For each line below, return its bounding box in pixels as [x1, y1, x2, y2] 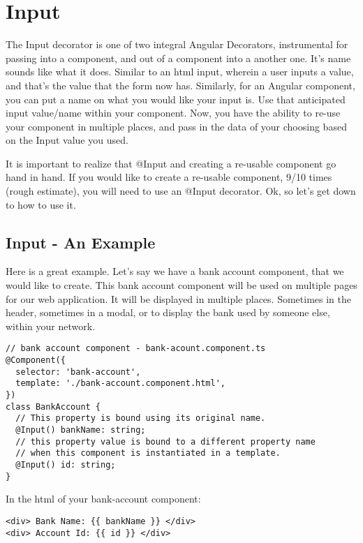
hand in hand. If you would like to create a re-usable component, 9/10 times [6, 170, 332, 184]
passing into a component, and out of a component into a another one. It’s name [6, 50, 351, 65]
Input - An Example [6, 231, 156, 253]
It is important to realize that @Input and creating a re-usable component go [6, 156, 336, 170]
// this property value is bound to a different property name [15, 436, 316, 447]
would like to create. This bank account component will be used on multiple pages [6, 278, 357, 292]
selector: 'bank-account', [15, 366, 141, 377]
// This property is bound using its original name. [15, 413, 266, 424]
